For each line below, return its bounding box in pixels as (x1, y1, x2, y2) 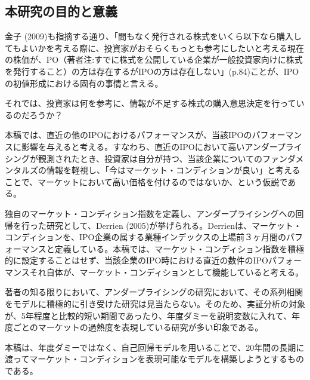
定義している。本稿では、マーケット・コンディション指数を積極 (54, 242, 305, 255)
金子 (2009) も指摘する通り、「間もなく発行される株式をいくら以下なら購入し (5, 30, 302, 42)
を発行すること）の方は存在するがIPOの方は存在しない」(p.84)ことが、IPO (5, 65, 299, 77)
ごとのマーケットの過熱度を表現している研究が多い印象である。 (13, 321, 263, 333)
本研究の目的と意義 (5, 2, 117, 20)
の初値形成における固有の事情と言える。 (5, 76, 163, 89)
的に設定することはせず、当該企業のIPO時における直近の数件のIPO (5, 254, 268, 266)
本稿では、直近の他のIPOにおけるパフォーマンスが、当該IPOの (5, 128, 252, 141)
